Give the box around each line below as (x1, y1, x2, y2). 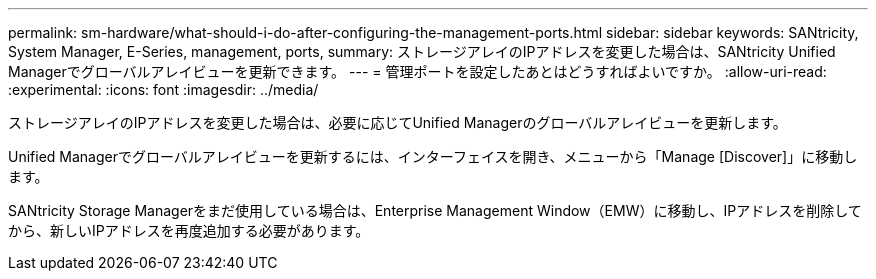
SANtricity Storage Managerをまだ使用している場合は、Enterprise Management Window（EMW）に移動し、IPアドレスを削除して (8, 202, 862, 219)
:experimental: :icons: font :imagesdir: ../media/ (8, 81, 319, 98)
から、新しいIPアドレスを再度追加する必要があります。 (8, 222, 370, 239)
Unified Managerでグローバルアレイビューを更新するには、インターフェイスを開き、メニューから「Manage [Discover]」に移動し (8, 148, 858, 165)
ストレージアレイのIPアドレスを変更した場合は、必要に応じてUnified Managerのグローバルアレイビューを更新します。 (8, 114, 787, 131)
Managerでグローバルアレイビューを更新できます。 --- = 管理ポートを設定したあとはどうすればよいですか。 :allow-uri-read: (8, 63, 827, 80)
